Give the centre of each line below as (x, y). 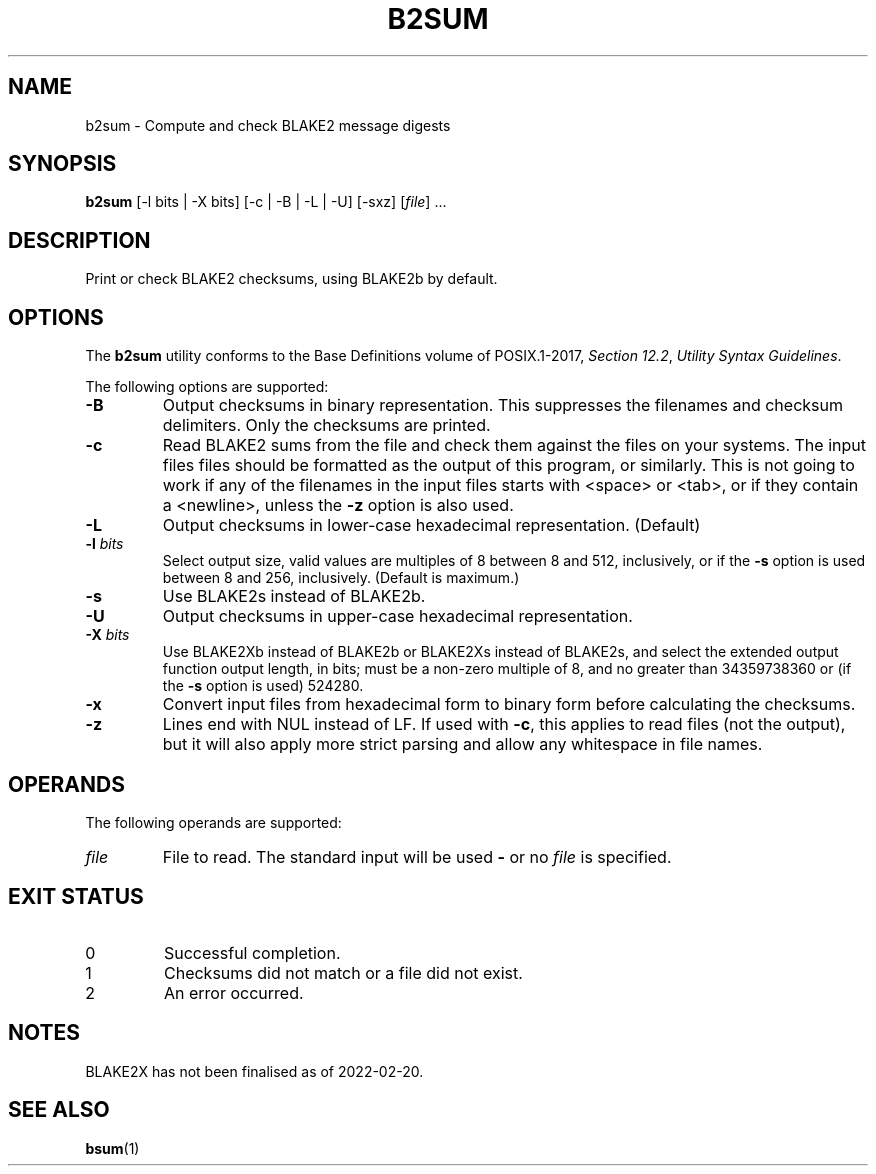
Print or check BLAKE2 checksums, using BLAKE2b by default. (291, 279)
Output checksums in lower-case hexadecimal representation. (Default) (431, 525)
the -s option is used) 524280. (263, 686)
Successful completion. (252, 952)
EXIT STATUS (76, 897)
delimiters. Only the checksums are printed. (326, 425)
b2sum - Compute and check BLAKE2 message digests (268, 125)
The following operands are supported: (213, 822)
